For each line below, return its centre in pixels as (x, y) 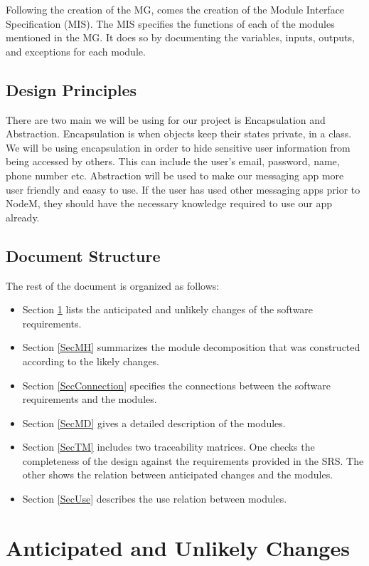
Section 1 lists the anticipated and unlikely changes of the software (168, 309)
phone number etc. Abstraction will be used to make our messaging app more (175, 175)
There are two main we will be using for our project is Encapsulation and (166, 119)
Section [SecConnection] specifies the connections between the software (176, 385)
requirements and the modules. (90, 399)
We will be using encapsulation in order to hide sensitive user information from (178, 147)
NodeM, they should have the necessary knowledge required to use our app (169, 203)
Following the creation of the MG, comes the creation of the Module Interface (175, 9)
